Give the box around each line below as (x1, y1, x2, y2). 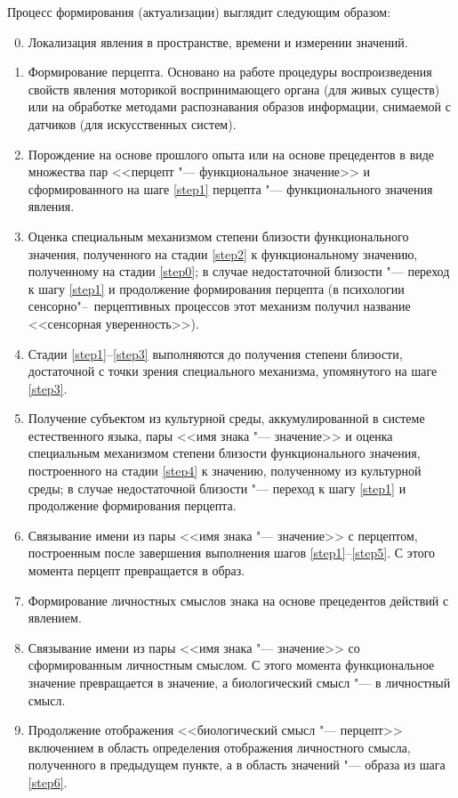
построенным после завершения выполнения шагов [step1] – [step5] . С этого (28, 543, 436, 562)
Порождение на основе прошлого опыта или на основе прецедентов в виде (28, 144, 435, 163)
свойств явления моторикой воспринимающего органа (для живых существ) (28, 79, 440, 98)
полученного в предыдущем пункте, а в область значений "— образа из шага (28, 755, 446, 774)
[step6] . (28, 772, 68, 791)
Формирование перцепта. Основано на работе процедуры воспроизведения (28, 62, 432, 81)
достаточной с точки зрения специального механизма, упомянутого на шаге (28, 362, 438, 380)
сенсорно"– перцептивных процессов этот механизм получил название (28, 297, 411, 315)
